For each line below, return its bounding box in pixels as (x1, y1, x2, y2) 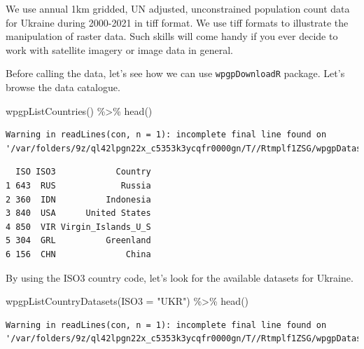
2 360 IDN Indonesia (6, 194, 151, 205)
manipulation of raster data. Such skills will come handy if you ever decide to (6, 29, 338, 43)
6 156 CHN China (6, 249, 151, 259)
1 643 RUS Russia (6, 181, 151, 191)
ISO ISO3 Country (15, 167, 151, 177)
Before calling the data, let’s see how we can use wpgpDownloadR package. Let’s (6, 66, 345, 81)
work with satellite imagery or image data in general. (6, 42, 233, 57)
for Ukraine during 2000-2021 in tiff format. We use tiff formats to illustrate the (6, 15, 349, 29)
